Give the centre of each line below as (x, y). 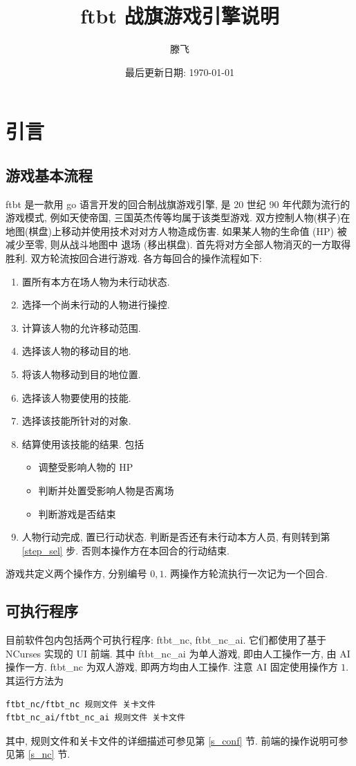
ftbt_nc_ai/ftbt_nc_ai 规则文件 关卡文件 (95, 718)
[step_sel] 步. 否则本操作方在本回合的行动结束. (125, 550)
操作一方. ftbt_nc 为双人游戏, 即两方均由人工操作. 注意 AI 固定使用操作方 (172, 667)
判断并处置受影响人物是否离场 (106, 491)
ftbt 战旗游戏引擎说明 (180, 16)
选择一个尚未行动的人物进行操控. (96, 305)
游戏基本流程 (49, 175)
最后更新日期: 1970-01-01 (180, 72)
